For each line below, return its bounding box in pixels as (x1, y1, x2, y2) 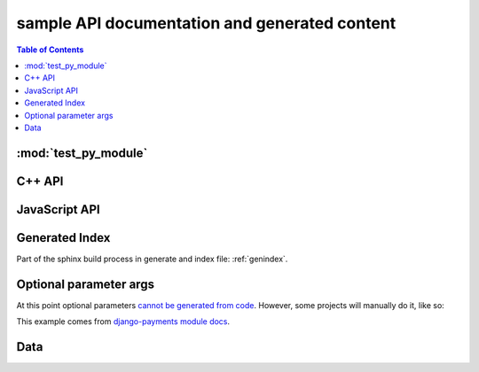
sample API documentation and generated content (16, 13, 397, 33)
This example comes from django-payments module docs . (16, 316, 231, 327)
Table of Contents (16, 44, 84, 55)
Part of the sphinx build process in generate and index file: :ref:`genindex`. (16, 253, 288, 264)
